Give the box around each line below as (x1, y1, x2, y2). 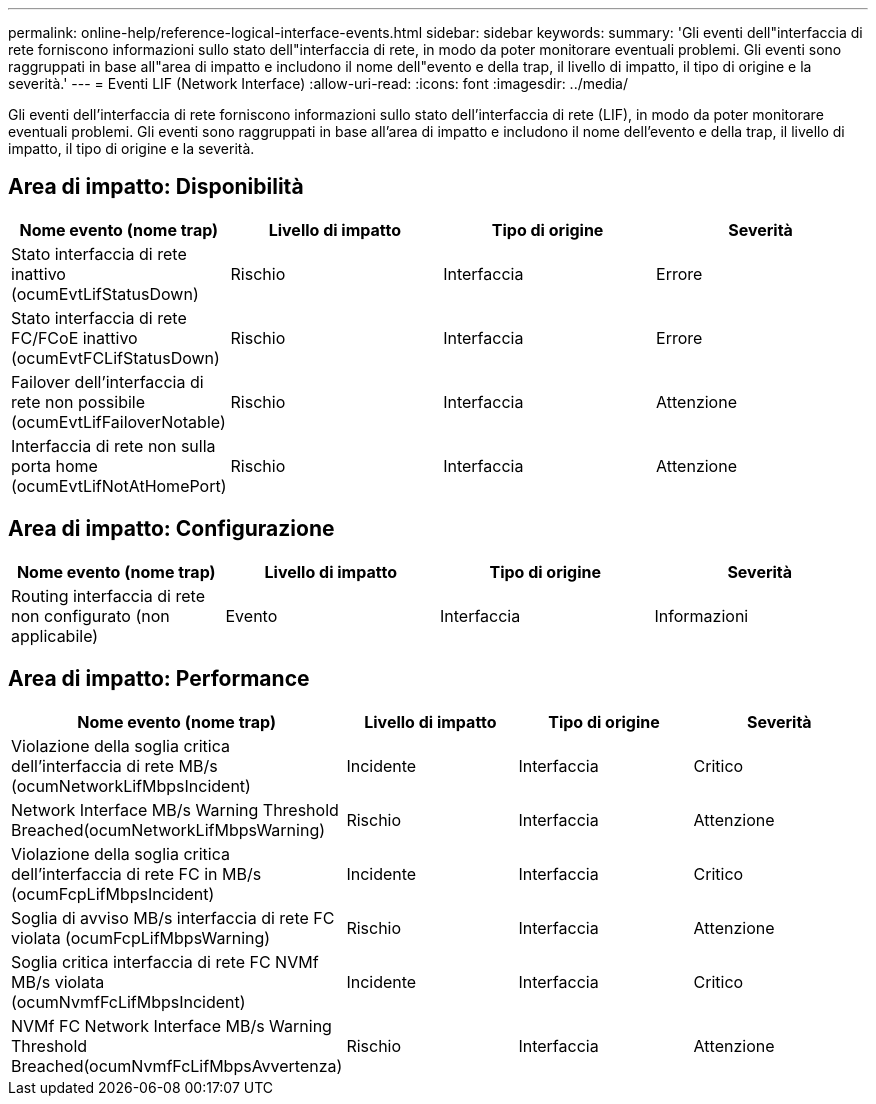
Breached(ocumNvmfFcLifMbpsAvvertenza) (11, 1055, 343, 1076)
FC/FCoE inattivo (11, 327, 138, 348)
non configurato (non (11, 605, 170, 626)
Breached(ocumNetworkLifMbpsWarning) (11, 819, 326, 840)
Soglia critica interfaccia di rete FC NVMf (11, 951, 319, 972)
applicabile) (11, 625, 99, 646)
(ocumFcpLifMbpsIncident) (11, 883, 215, 904)
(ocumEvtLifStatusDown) (11, 283, 199, 304)
